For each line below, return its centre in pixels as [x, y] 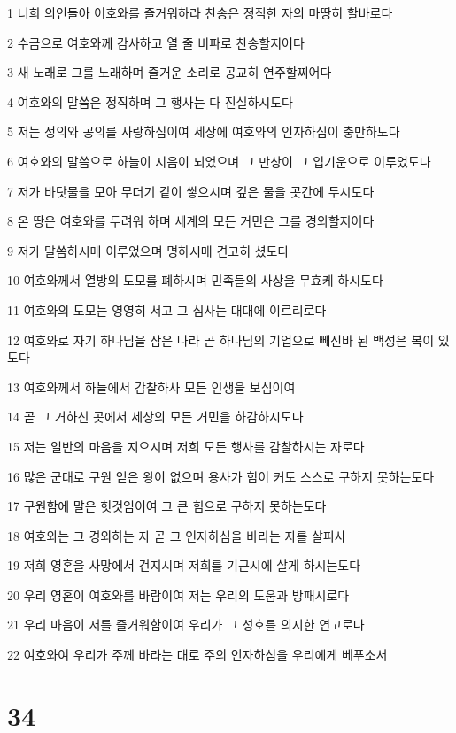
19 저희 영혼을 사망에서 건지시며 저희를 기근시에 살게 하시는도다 [184, 565]
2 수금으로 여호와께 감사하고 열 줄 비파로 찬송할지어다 [156, 42]
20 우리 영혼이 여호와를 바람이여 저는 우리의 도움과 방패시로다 [178, 594]
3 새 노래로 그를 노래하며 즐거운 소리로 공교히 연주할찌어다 [170, 72]
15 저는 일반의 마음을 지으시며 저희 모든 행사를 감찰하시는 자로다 [186, 446]
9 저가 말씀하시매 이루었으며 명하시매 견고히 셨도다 [148, 250]
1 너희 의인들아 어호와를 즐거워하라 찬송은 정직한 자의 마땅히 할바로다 [200, 12]
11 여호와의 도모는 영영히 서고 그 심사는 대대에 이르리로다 [167, 309]
